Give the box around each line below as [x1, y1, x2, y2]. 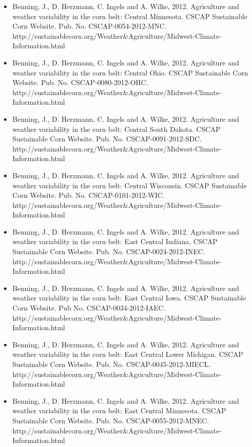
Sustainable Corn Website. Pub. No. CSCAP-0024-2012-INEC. [12, 246, 205, 257]
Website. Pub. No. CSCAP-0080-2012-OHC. [12, 77, 148, 88]
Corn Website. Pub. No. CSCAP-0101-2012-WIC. [12, 190, 165, 200]
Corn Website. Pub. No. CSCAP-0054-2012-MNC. [12, 21, 167, 31]
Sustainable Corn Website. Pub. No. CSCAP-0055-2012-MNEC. [12, 415, 209, 425]
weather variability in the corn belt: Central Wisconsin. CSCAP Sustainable [12, 180, 247, 190]
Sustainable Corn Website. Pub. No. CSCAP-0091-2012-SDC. [12, 133, 202, 144]
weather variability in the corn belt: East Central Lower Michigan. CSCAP [12, 349, 243, 359]
